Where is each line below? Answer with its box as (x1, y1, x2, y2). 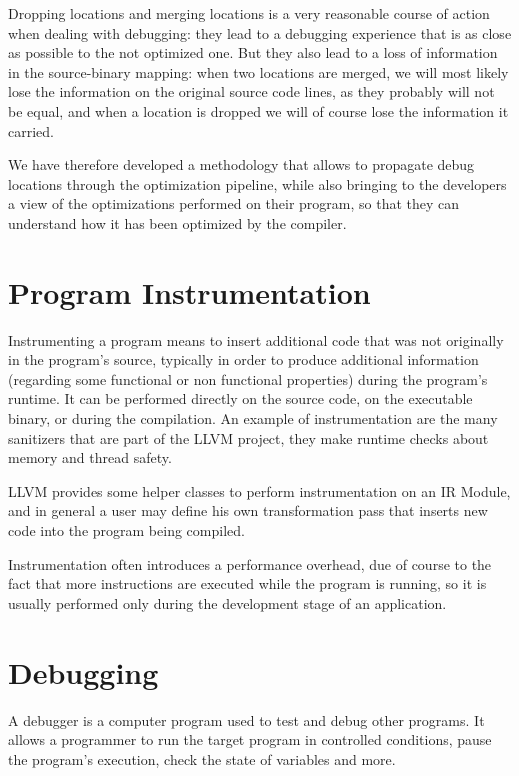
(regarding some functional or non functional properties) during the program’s (8, 368, 488, 389)
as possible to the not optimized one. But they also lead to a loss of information (8, 42, 498, 63)
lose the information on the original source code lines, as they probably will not (8, 81, 495, 102)
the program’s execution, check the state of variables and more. (8, 748, 396, 769)
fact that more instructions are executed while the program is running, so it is (8, 573, 487, 594)
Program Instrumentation (8, 271, 371, 312)
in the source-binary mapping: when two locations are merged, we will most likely (8, 61, 509, 82)
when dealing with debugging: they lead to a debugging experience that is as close (8, 22, 512, 43)
